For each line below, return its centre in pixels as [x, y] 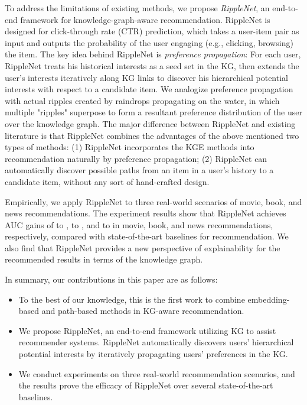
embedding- [269, 299]
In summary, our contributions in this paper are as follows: [111, 279]
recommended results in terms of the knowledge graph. [104, 259]
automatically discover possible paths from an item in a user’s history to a [139, 170]
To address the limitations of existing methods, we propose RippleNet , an [137, 8]
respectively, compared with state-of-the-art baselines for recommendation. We [147, 236]
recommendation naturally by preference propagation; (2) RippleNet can [136, 158]
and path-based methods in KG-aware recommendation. [143, 311]
